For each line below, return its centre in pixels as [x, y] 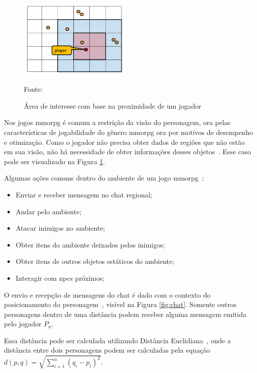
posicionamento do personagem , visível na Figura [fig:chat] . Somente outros [120, 304]
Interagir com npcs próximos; [60, 278]
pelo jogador [23, 324]
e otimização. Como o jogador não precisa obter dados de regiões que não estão [125, 142]
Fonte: [33, 89]
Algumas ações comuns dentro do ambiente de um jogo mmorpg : [104, 178]
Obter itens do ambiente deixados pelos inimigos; [90, 244]
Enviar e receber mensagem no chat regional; [84, 194]
